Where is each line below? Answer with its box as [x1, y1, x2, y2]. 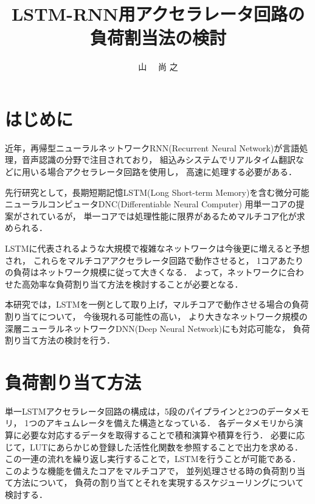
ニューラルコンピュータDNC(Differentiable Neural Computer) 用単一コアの [5, 198, 296, 210]
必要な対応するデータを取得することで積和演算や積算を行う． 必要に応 [21, 429, 305, 441]
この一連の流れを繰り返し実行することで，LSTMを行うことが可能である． [5, 452, 301, 465]
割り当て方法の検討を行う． [5, 334, 115, 347]
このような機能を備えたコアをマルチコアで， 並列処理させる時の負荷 [5, 464, 280, 477]
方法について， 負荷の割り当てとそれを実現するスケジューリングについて [13, 476, 304, 489]
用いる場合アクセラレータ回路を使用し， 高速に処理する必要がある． [21, 165, 297, 178]
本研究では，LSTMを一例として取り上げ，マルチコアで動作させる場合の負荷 [5, 298, 309, 311]
